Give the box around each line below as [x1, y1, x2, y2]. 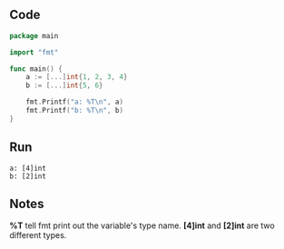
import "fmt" [9, 47, 59, 57]
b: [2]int [9, 172, 47, 181]
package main [9, 31, 59, 40]
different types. [9, 230, 67, 241]
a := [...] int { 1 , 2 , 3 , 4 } [25, 73, 128, 82]
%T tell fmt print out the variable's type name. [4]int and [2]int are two [9, 220, 275, 231]
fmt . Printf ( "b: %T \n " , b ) [25, 106, 124, 115]
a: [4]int [9, 164, 47, 173]
